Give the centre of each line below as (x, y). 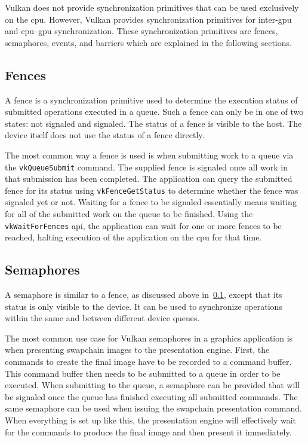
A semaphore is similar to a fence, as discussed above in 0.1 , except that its (144, 295)
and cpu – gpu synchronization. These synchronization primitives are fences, (141, 31)
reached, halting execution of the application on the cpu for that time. (133, 237)
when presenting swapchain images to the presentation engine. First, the (137, 350)
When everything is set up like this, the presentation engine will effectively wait (151, 420)
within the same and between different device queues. (102, 318)
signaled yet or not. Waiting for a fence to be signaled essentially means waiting (151, 202)
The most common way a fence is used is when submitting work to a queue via (149, 155)
